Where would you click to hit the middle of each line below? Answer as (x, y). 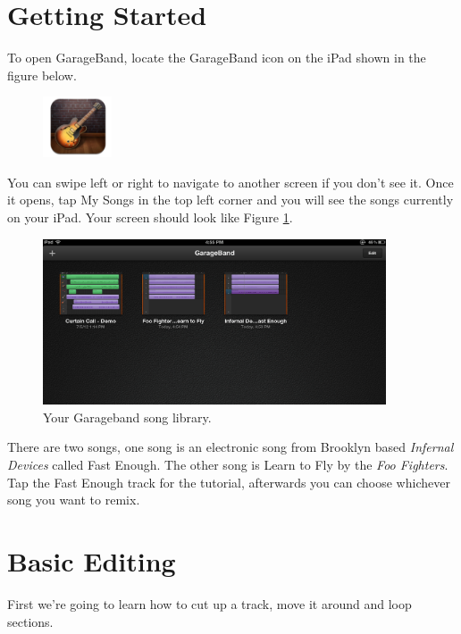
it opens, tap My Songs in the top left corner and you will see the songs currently (230, 200)
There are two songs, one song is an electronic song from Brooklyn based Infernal (230, 447)
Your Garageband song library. (127, 417)
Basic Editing (92, 561)
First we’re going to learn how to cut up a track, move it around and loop (210, 603)
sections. (30, 621)
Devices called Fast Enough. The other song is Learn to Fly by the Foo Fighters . (228, 465)
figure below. (42, 75)
